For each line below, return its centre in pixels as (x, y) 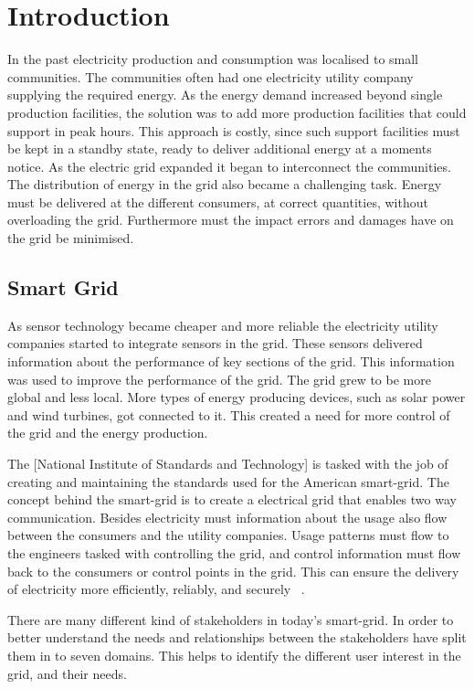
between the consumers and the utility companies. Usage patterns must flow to (228, 535)
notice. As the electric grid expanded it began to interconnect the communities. (229, 166)
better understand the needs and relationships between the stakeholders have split (237, 637)
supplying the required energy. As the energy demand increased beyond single (225, 95)
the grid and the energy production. (108, 433)
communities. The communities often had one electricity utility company (211, 76)
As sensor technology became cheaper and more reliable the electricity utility (223, 325)
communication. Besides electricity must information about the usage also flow (227, 517)
